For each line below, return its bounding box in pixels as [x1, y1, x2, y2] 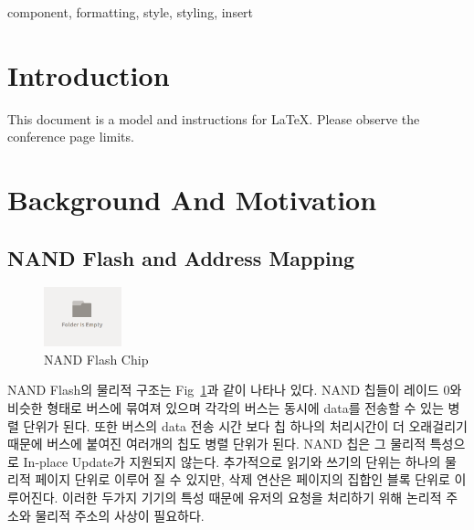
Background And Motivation [7, 181, 377, 218]
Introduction [7, 56, 170, 93]
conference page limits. [7, 127, 134, 146]
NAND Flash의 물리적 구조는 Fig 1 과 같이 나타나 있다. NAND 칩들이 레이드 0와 [7, 380, 462, 399]
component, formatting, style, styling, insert [7, 3, 254, 21]
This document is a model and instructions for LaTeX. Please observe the [7, 109, 420, 128]
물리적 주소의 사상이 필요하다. [35, 505, 205, 525]
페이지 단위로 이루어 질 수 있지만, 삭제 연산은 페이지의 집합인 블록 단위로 [35, 470, 450, 489]
